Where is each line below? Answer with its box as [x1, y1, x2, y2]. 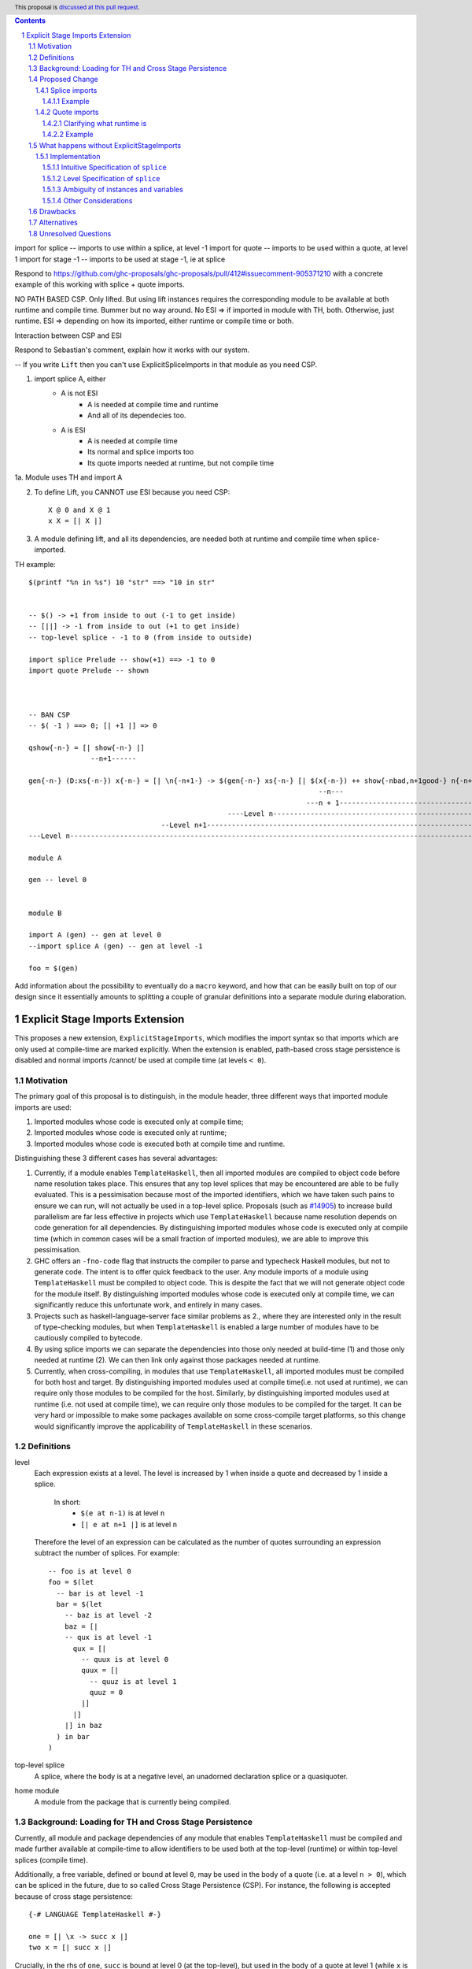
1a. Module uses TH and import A [14, 473, 123, 482]
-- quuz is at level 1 [89, 1677, 177, 1685]
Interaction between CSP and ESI [14, 331, 122, 340]
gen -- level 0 [28, 875, 87, 884]
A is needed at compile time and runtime [87, 399, 219, 409]
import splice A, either [34, 374, 106, 384]
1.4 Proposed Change [28, 75, 98, 84]
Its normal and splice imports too [87, 447, 194, 457]
